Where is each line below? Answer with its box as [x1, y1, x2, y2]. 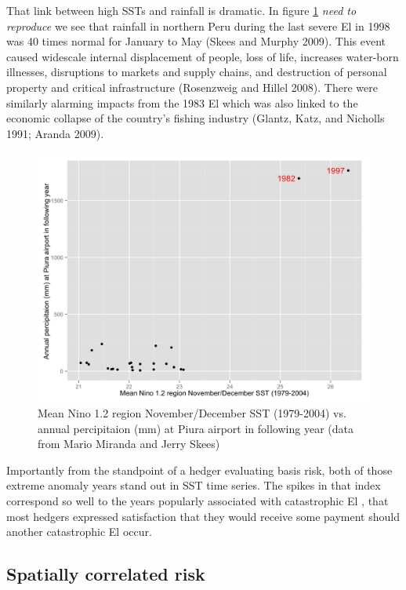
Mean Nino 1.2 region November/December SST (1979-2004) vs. [38, 404, 346, 421]
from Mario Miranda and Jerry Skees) [38, 435, 220, 452]
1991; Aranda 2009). [6, 125, 104, 141]
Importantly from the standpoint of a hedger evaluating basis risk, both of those [6, 461, 393, 478]
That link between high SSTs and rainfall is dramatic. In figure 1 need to [6, 2, 357, 18]
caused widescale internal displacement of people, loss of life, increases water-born [6, 48, 399, 64]
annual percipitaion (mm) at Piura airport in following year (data [38, 420, 353, 436]
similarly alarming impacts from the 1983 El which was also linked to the [6, 94, 358, 111]
